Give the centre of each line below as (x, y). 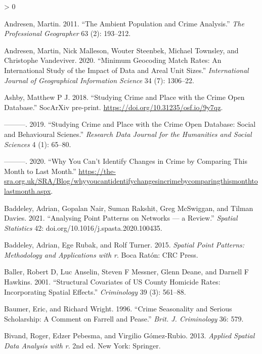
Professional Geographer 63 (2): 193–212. (68, 33)
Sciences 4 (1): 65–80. (38, 144)
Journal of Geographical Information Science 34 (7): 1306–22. (99, 80)
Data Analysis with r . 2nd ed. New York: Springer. (82, 346)
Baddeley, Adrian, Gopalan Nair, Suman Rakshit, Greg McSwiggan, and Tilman (129, 208)
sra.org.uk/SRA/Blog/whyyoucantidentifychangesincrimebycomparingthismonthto (131, 181)
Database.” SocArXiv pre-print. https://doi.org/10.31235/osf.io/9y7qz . (114, 107)
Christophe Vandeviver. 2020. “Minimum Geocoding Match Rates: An (113, 60)
